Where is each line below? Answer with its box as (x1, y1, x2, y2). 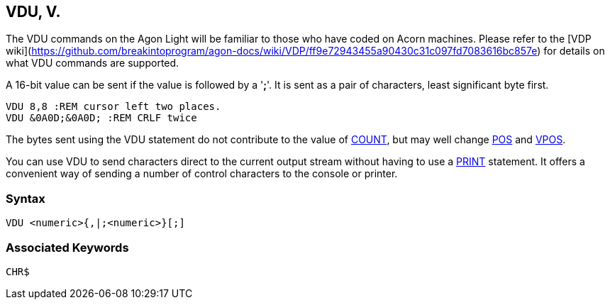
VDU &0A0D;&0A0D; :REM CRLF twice (6, 112, 197, 124)
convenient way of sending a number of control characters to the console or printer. (6, 167, 398, 180)
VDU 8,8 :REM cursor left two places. (6, 101, 221, 113)
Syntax (6, 191, 45, 206)
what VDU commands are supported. (6, 57, 179, 70)
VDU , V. (6, 3, 61, 21)
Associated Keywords (6, 240, 129, 255)
